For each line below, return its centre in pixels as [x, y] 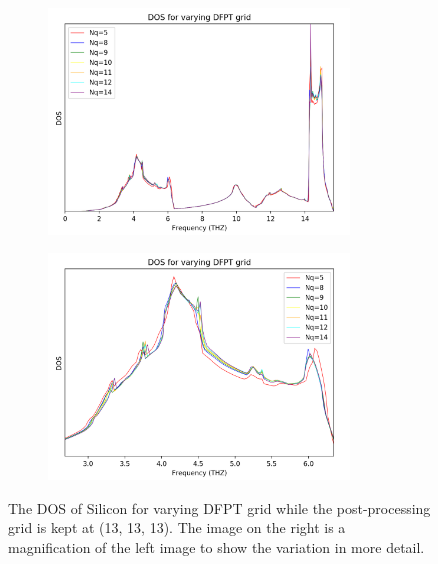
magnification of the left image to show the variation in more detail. [216, 546]
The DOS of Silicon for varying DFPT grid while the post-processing [219, 507]
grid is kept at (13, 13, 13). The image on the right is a [177, 527]
